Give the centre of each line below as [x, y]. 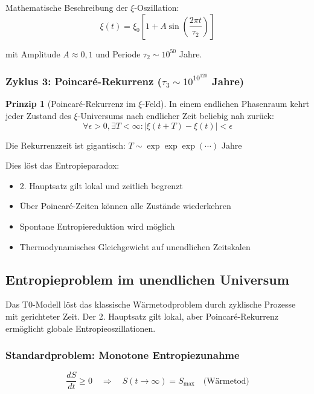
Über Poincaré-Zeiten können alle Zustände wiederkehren [125, 206]
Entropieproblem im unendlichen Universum [147, 279]
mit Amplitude [33, 53]
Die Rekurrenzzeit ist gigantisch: [66, 145]
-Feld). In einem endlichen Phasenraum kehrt [226, 104]
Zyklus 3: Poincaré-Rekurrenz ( [84, 81]
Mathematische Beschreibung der [67, 7]
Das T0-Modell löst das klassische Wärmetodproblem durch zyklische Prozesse [151, 304]
